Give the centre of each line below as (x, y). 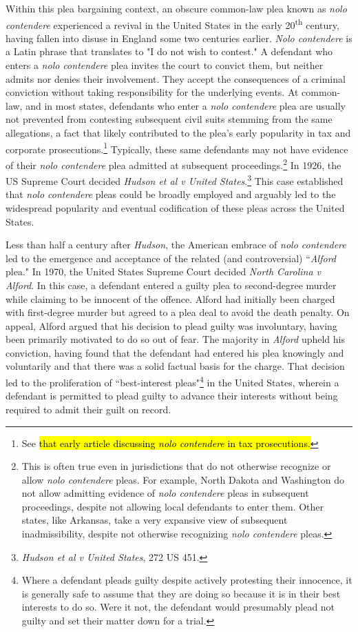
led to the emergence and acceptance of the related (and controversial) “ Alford (171, 258)
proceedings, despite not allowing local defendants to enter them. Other (173, 506)
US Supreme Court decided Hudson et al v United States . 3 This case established (175, 180)
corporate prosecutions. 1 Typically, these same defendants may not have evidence (177, 148)
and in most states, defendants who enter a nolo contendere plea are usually (186, 105)
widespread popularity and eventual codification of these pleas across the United (175, 207)
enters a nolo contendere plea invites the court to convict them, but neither (165, 65)
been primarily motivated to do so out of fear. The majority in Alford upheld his (175, 339)
